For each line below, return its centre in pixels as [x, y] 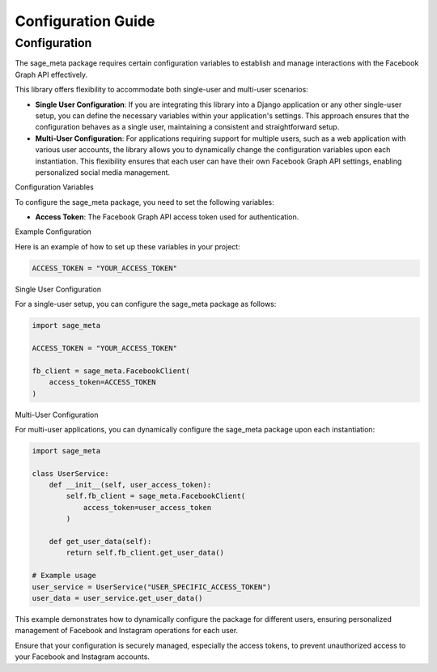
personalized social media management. [102, 172]
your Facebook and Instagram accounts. [82, 657]
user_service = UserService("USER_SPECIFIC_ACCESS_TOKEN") [151, 587]
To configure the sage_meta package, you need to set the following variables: [144, 202]
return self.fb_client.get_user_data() [145, 553]
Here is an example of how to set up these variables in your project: [127, 246]
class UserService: [70, 473]
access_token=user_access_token [147, 507]
